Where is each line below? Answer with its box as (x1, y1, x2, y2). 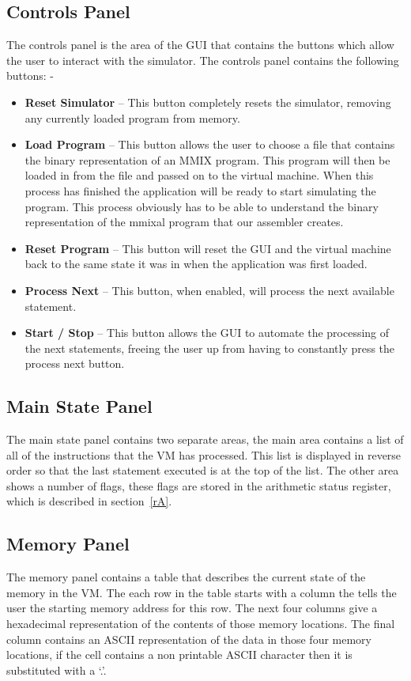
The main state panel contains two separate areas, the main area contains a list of (6, 431, 404, 448)
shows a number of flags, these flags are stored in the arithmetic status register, (6, 477, 391, 494)
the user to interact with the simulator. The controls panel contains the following (6, 51, 399, 68)
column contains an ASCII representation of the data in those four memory (6, 630, 371, 647)
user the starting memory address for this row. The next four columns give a (6, 600, 378, 616)
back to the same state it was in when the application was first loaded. (25, 255, 368, 272)
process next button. (25, 355, 125, 372)
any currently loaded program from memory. (25, 109, 240, 126)
